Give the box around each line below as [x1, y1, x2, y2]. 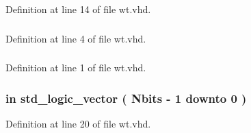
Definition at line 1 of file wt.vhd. [5, 60, 146, 75]
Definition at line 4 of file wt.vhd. [5, 31, 146, 45]
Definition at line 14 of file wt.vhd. [5, 2, 151, 16]
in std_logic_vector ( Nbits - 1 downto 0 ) [5, 89, 247, 106]
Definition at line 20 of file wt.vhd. [5, 116, 151, 130]
